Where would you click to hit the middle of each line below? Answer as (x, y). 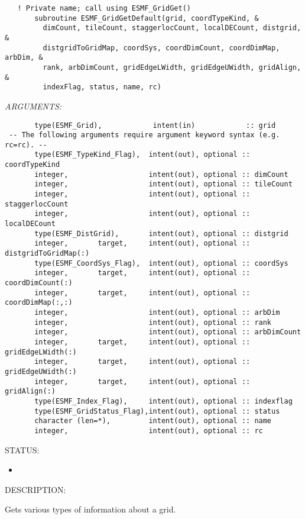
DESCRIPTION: (35, 489)
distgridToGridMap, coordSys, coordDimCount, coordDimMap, (161, 48)
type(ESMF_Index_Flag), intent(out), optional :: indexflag (163, 401)
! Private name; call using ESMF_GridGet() (104, 8)
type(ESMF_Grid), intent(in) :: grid (155, 125)
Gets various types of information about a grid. (90, 509)
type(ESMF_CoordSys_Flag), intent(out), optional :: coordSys (161, 263)
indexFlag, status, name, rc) (102, 87)
